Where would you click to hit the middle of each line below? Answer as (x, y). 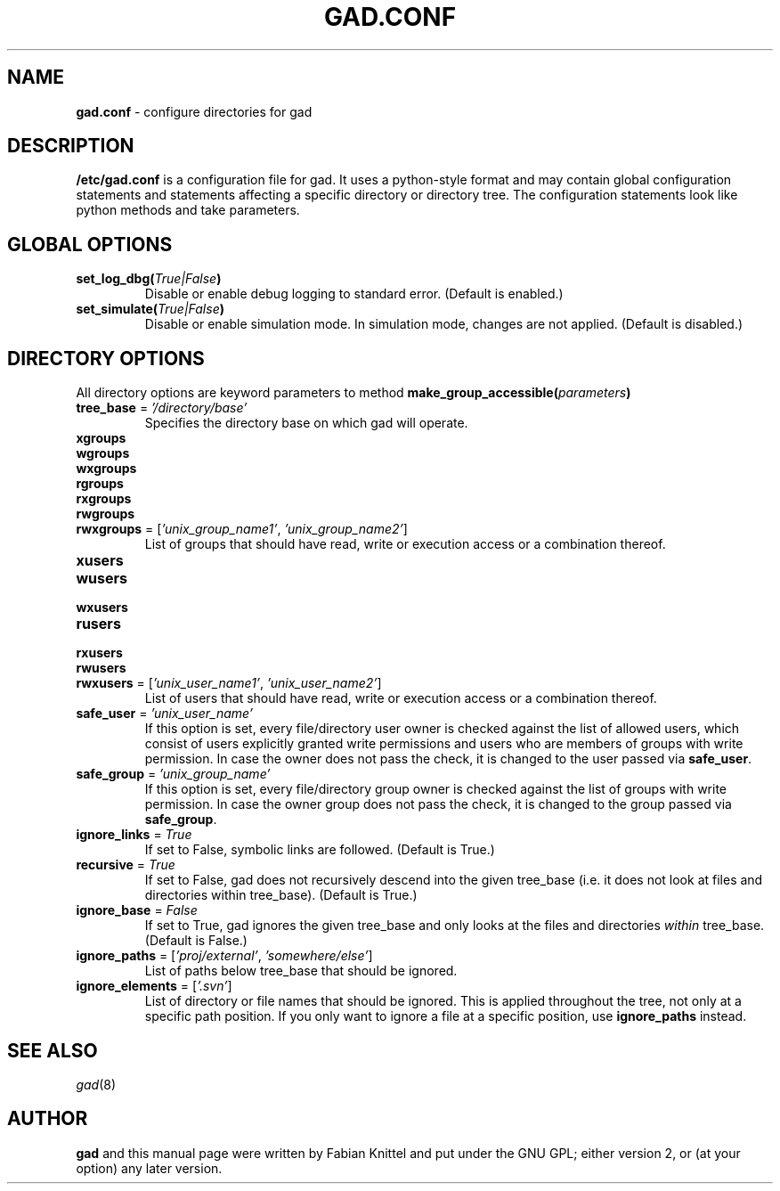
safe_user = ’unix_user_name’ (164, 714)
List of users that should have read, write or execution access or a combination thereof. (401, 698)
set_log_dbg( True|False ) (149, 279)
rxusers (99, 653)
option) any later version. (149, 1168)
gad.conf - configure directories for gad (194, 111)
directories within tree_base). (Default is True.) (281, 895)
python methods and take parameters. (188, 210)
